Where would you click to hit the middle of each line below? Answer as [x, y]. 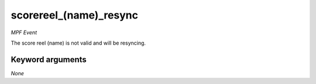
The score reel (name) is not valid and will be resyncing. [78, 43]
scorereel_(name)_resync [75, 15]
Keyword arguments [49, 59]
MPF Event [24, 32]
